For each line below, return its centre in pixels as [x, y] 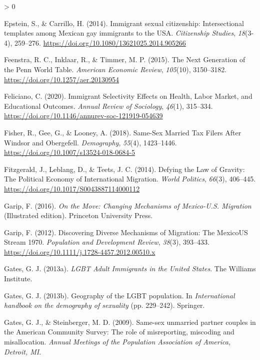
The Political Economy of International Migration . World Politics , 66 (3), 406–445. [130, 179]
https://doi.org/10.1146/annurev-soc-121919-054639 [83, 116]
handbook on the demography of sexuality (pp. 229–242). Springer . [104, 305]
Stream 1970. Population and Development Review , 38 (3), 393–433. [107, 242]
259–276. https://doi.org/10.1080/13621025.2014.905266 [100, 42]
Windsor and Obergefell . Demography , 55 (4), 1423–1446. [90, 142]
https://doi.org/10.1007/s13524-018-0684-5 [69, 152]
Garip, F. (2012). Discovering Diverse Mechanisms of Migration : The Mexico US [126, 232]
